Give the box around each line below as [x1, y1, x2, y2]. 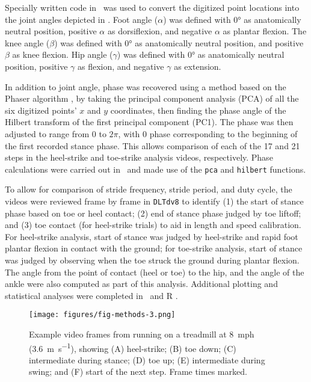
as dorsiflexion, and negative [107, 25, 212, 37]
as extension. [174, 60, 221, 72]
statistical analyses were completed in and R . [5, 289, 178, 301]
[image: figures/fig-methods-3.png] [29, 310, 176, 319]
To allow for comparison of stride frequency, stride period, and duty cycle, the [5, 183, 292, 196]
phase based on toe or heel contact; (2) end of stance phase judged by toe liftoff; [5, 206, 301, 219]
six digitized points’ [5, 103, 77, 116]
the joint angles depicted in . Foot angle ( [5, 13, 158, 25]
